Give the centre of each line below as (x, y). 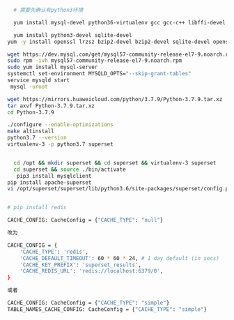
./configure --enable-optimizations (60, 125)
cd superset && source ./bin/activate (70, 169)
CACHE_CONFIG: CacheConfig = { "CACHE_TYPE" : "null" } (85, 220)
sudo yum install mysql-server (53, 67)
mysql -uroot (29, 86)
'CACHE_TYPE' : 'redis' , (54, 252)
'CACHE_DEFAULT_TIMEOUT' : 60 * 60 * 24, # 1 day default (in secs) (119, 258)
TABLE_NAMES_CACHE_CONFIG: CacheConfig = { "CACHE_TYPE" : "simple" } (107, 309)
